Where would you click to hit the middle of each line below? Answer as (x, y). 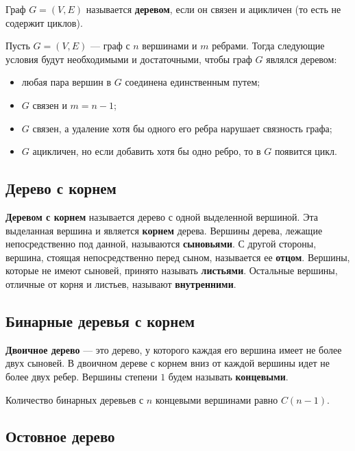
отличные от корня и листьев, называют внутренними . (121, 283)
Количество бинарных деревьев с (75, 399)
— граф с (110, 46)
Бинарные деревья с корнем (100, 320)
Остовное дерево (60, 436)
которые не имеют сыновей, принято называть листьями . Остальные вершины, (172, 270)
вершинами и (170, 46)
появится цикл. (306, 151)
